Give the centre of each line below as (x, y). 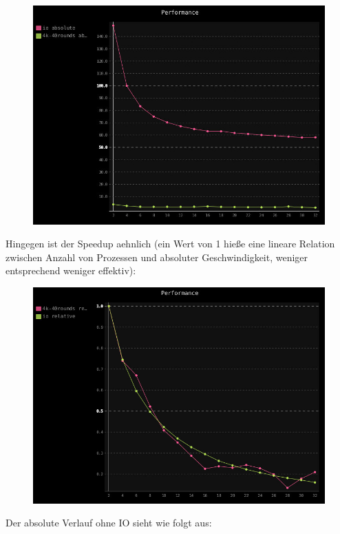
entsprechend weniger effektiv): (71, 270)
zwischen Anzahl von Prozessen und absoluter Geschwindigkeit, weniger (157, 257)
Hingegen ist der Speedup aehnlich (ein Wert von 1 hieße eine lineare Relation (170, 244)
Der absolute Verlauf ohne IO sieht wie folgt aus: (109, 523)
